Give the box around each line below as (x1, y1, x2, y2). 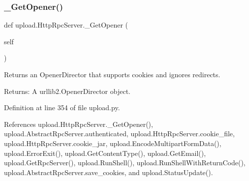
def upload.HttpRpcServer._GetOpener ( (4, 20, 128, 30)
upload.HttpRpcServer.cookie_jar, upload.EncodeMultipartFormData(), (4, 138, 221, 148)
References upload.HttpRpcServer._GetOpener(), (4, 119, 153, 129)
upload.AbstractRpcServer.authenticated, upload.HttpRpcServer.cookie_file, (4, 128, 235, 139)
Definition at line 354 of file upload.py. (4, 102, 120, 113)
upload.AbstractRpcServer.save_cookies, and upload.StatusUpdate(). (4, 167, 213, 177)
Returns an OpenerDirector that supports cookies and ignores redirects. (4, 69, 220, 79)
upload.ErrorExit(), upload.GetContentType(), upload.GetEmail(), (4, 148, 206, 158)
